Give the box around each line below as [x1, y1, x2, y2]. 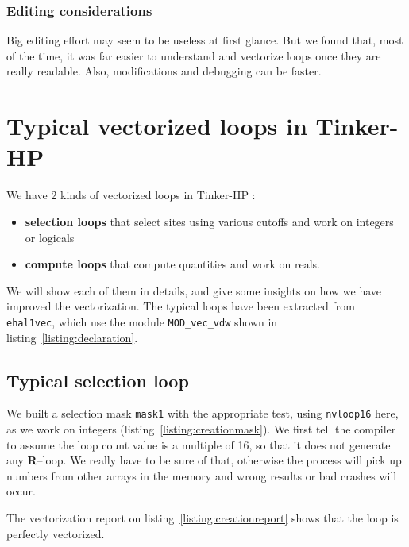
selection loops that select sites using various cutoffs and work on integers [25, 213, 394, 229]
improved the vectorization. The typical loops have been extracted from [6, 298, 355, 314]
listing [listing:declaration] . [6, 329, 138, 345]
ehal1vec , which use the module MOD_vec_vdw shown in [6, 313, 278, 329]
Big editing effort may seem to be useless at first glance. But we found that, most [6, 32, 403, 48]
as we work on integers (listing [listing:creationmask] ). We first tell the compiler [6, 420, 396, 437]
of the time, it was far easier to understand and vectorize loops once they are [6, 47, 381, 64]
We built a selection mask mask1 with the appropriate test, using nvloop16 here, [6, 405, 399, 422]
